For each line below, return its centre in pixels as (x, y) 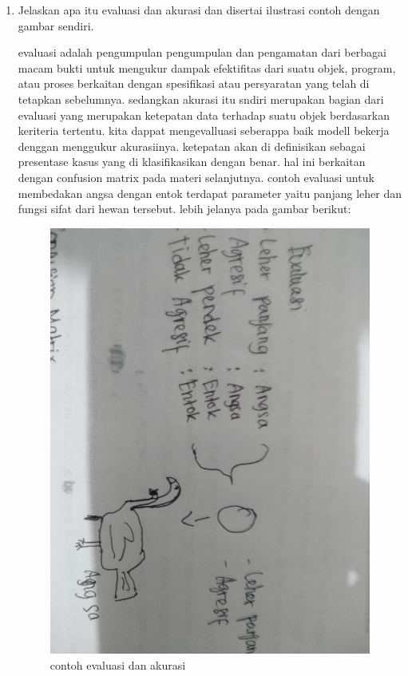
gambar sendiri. (56, 25)
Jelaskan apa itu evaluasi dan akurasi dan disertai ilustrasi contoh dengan (199, 10)
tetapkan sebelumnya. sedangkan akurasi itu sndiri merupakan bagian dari (201, 99)
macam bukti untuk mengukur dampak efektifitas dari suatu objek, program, (207, 67)
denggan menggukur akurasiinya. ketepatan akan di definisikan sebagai (192, 146)
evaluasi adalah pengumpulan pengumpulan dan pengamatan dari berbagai (202, 52)
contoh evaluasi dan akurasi (118, 664)
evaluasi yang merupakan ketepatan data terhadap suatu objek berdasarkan (204, 115)
